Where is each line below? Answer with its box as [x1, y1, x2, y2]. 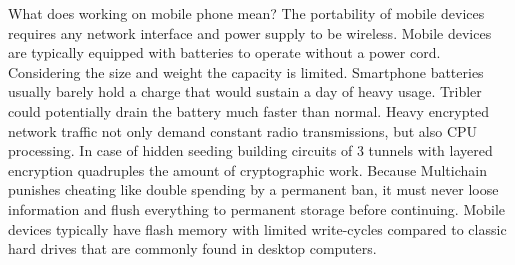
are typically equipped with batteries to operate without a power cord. [8, 42, 441, 63]
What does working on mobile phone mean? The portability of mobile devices [8, 3, 485, 23]
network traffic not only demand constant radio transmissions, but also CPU [8, 120, 478, 141]
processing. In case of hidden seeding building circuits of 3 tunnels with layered [8, 140, 493, 161]
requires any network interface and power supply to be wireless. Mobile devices [8, 22, 492, 43]
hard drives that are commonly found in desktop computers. [8, 238, 377, 259]
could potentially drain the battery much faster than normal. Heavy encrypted [8, 100, 489, 121]
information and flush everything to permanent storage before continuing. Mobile [8, 198, 506, 219]
